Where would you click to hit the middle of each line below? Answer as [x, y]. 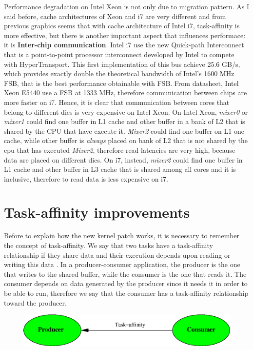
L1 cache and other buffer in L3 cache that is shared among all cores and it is [120, 169]
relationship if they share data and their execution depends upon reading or [117, 255]
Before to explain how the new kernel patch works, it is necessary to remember [122, 236]
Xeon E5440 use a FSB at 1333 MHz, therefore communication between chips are [126, 93]
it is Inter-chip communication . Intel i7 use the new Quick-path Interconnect [124, 45]
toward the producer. [35, 302]
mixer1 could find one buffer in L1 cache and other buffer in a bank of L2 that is [125, 121]
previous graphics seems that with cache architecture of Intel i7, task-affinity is [122, 26]
